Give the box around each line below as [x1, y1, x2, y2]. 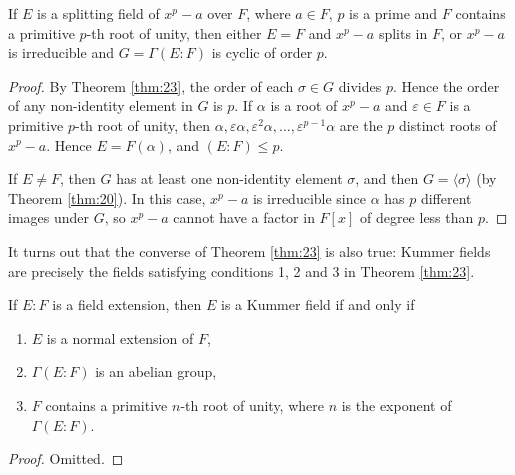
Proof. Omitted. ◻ [8, 448, 124, 469]
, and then [355, 168, 419, 189]
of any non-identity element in [8, 95, 193, 116]
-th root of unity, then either [86, 22, 262, 43]
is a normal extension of [46, 327, 194, 348]
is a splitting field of [37, 3, 160, 23]
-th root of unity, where [180, 394, 324, 415]
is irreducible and [8, 42, 114, 63]
